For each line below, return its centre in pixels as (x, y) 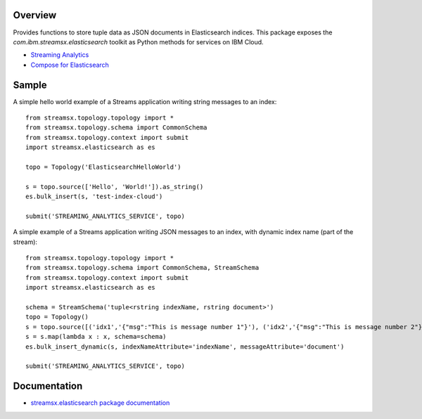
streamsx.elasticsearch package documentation (100, 403)
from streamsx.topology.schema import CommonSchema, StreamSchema (142, 268)
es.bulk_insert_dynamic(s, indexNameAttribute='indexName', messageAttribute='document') (185, 347)
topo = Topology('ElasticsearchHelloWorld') (104, 167)
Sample (30, 85)
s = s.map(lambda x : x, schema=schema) (96, 337)
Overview (35, 15)
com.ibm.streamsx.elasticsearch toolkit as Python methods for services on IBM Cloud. (138, 41)
